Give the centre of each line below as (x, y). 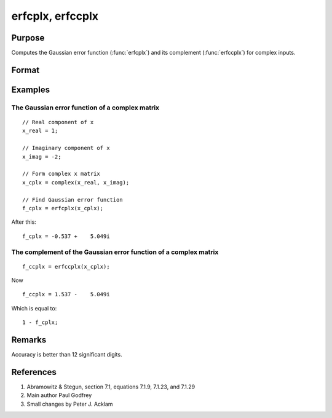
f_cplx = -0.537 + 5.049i (66, 236)
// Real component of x (58, 122)
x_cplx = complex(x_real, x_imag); (76, 182)
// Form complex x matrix (61, 174)
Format (26, 70)
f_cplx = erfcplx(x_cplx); (63, 208)
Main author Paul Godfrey (59, 395)
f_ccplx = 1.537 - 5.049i (66, 294)
